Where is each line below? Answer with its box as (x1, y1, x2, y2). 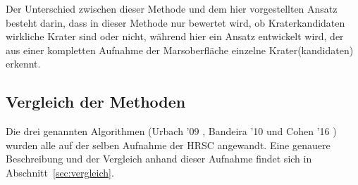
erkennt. (6, 56, 41, 71)
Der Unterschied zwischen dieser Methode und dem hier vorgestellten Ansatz (6, 1, 338, 15)
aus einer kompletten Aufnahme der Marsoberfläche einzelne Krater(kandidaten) (6, 42, 354, 57)
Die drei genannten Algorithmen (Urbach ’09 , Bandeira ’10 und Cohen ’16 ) (6, 124, 337, 139)
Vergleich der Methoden (6, 91, 186, 113)
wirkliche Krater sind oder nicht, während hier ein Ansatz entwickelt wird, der (6, 29, 344, 44)
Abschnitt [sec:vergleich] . (6, 165, 114, 179)
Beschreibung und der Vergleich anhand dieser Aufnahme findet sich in (6, 151, 312, 166)
